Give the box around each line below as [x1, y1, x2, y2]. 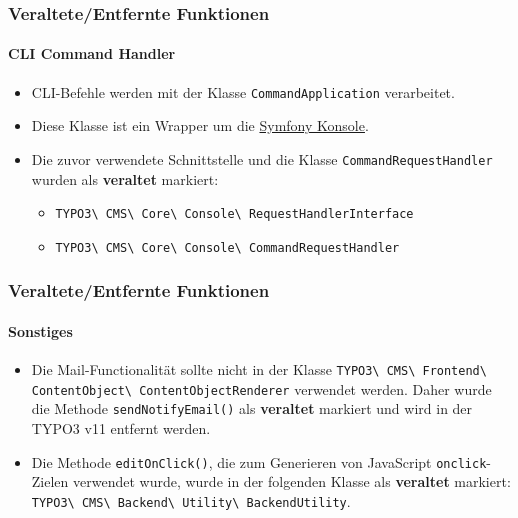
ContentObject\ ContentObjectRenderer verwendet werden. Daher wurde [31, 378, 492, 399]
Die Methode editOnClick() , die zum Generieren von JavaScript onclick [31, 451, 487, 472]
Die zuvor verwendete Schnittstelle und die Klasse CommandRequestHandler [31, 148, 493, 169]
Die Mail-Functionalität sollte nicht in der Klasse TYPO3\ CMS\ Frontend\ [31, 359, 487, 380]
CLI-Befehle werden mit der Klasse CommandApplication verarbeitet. [31, 81, 455, 102]
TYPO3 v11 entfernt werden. [31, 418, 211, 439]
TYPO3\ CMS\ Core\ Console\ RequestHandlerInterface [55, 207, 414, 222]
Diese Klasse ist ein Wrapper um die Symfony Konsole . [31, 115, 369, 136]
